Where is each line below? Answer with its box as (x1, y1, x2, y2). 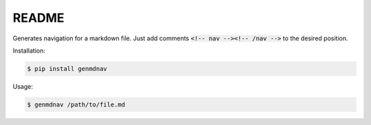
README (12, 10, 65, 25)
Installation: (12, 46, 46, 55)
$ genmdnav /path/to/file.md (27, 100, 126, 109)
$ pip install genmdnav (27, 65, 108, 72)
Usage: (12, 82, 34, 90)
